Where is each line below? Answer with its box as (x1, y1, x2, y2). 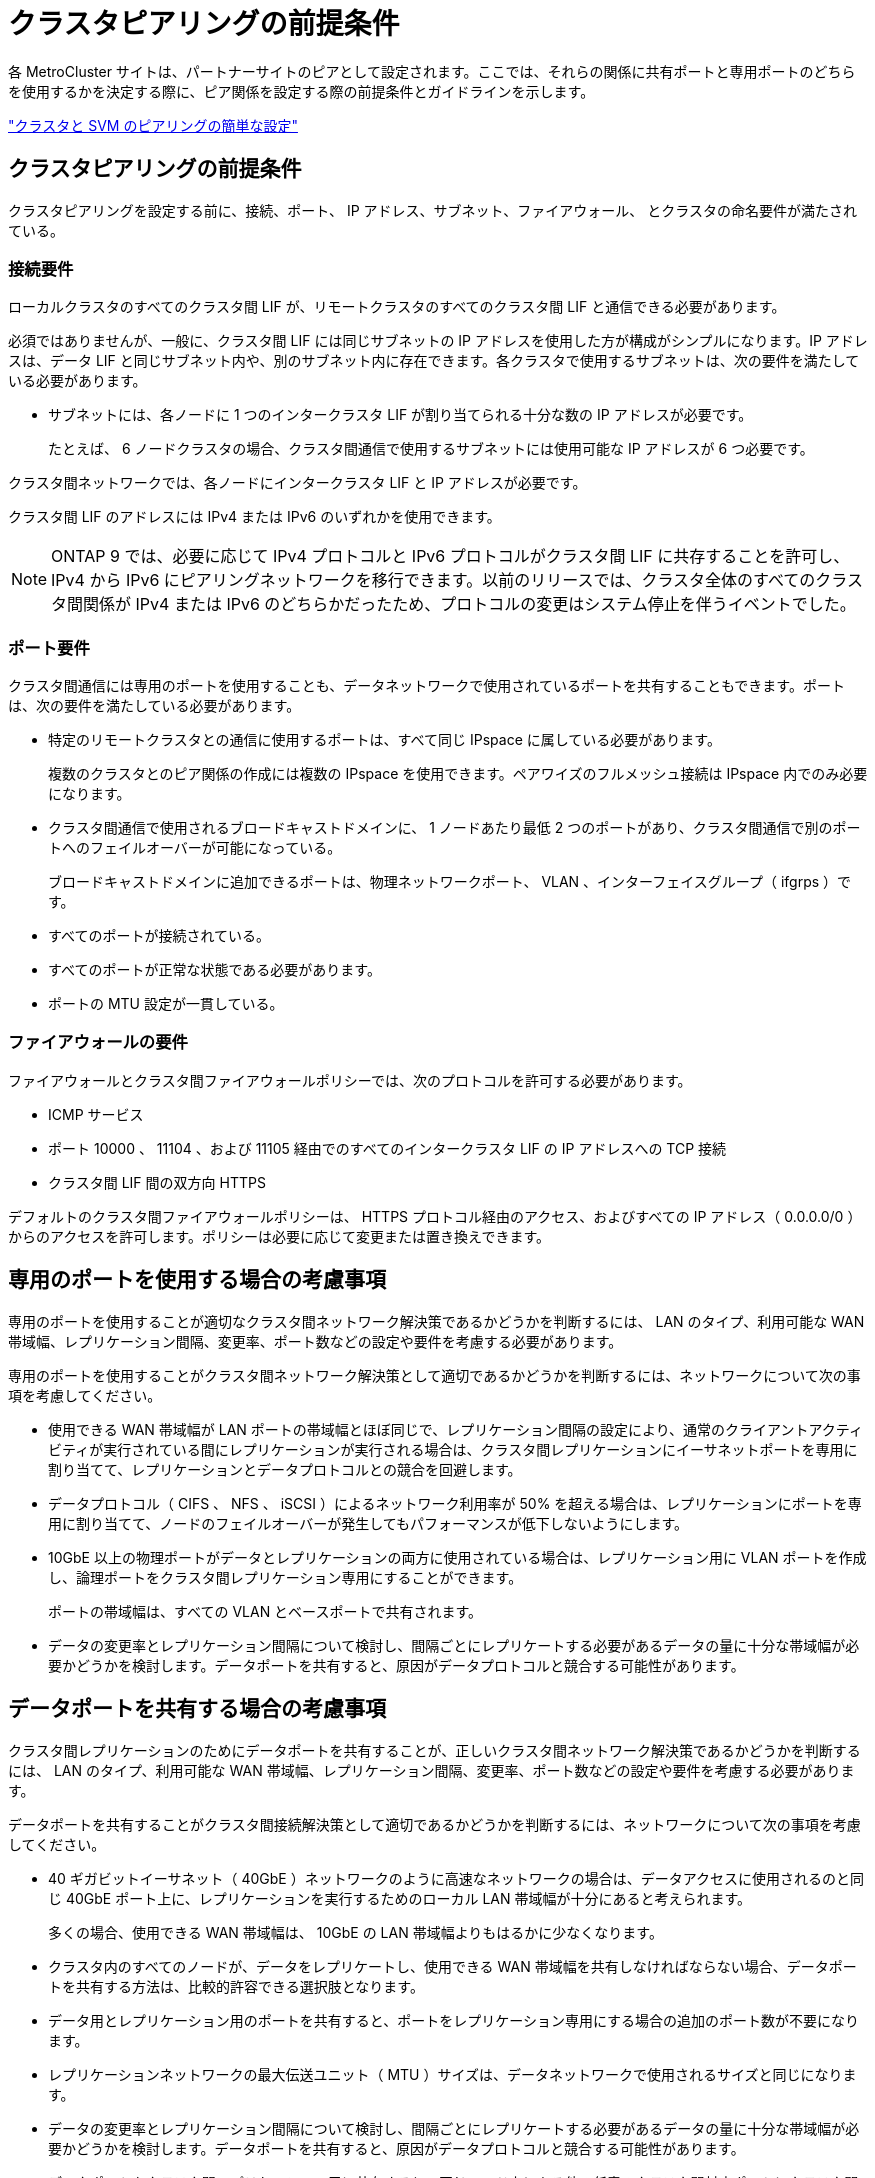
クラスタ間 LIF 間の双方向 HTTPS (48, 1173, 266, 1191)
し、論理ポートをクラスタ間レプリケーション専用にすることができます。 (48, 1568, 523, 1586)
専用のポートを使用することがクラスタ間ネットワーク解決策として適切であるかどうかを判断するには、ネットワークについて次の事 (8, 1366, 861, 1384)
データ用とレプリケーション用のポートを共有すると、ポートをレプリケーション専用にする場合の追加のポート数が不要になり (48, 2011, 860, 2029)
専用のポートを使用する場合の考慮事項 (8, 1267, 386, 1293)
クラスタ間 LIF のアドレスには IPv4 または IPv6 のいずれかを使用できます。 (8, 508, 501, 526)
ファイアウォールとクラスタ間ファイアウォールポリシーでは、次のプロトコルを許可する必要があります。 (8, 1071, 692, 1089)
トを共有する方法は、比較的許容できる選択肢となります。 (48, 1977, 424, 1995)
